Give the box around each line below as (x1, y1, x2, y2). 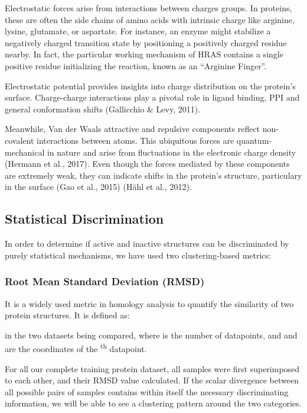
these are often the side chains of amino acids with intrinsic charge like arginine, (5, 13, 295, 25)
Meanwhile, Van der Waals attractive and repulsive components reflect (5, 122, 260, 135)
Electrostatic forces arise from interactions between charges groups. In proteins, (5, 2, 292, 14)
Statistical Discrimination (5, 209, 164, 228)
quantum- (236, 134, 272, 146)
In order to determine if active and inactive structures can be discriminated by (5, 237, 289, 250)
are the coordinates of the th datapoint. (5, 341, 147, 354)
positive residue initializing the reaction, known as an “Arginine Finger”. (5, 59, 267, 72)
